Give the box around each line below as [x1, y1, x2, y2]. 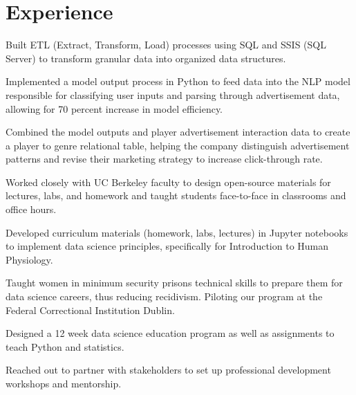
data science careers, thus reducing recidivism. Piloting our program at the [6, 289, 323, 304]
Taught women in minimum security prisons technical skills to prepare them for [6, 275, 343, 290]
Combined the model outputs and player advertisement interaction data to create [6, 125, 350, 139]
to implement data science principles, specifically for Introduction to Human [6, 239, 329, 253]
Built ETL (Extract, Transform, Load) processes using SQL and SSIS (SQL [6, 37, 326, 52]
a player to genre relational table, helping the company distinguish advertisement [6, 138, 350, 152]
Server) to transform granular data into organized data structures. [6, 50, 286, 65]
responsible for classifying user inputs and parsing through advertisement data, [6, 87, 340, 102]
